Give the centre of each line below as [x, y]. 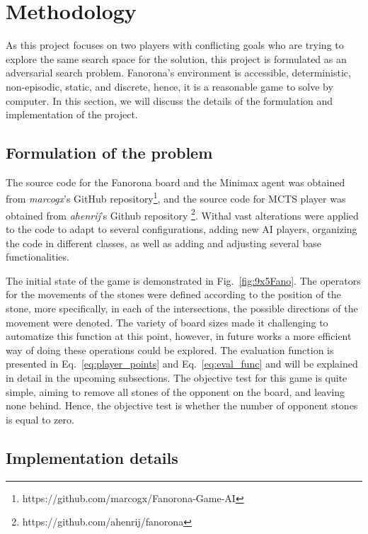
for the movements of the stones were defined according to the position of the [173, 294]
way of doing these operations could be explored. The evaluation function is [170, 350]
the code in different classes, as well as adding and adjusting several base [163, 243]
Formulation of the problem [109, 153]
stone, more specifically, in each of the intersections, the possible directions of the [182, 308]
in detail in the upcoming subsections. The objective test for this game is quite [177, 377]
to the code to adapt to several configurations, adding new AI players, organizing [182, 228]
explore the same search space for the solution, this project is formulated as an [176, 58]
